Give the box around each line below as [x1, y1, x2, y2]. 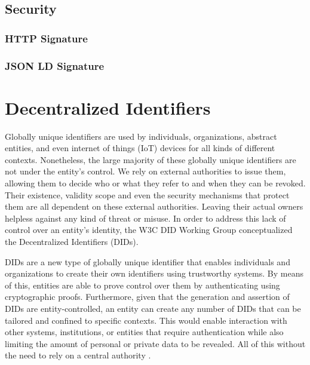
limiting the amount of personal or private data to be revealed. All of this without [5, 337, 306, 349]
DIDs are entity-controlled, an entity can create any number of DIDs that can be [5, 302, 301, 314]
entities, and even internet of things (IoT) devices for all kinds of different [5, 142, 275, 154]
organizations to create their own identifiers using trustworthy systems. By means [5, 267, 303, 280]
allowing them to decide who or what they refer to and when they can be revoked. [5, 176, 306, 189]
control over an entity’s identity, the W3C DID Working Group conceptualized [5, 223, 293, 236]
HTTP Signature [5, 30, 88, 45]
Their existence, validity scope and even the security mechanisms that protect [5, 188, 290, 201]
